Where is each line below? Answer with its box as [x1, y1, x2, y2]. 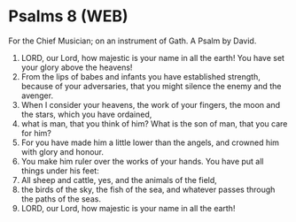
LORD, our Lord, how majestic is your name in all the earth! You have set [20, 52, 285, 63]
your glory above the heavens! [20, 62, 133, 73]
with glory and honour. [20, 146, 104, 157]
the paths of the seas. [20, 193, 101, 204]
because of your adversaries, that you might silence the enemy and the [20, 80, 282, 91]
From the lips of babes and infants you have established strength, [20, 71, 261, 81]
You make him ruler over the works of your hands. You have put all [20, 156, 264, 166]
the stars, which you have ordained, [20, 109, 152, 119]
